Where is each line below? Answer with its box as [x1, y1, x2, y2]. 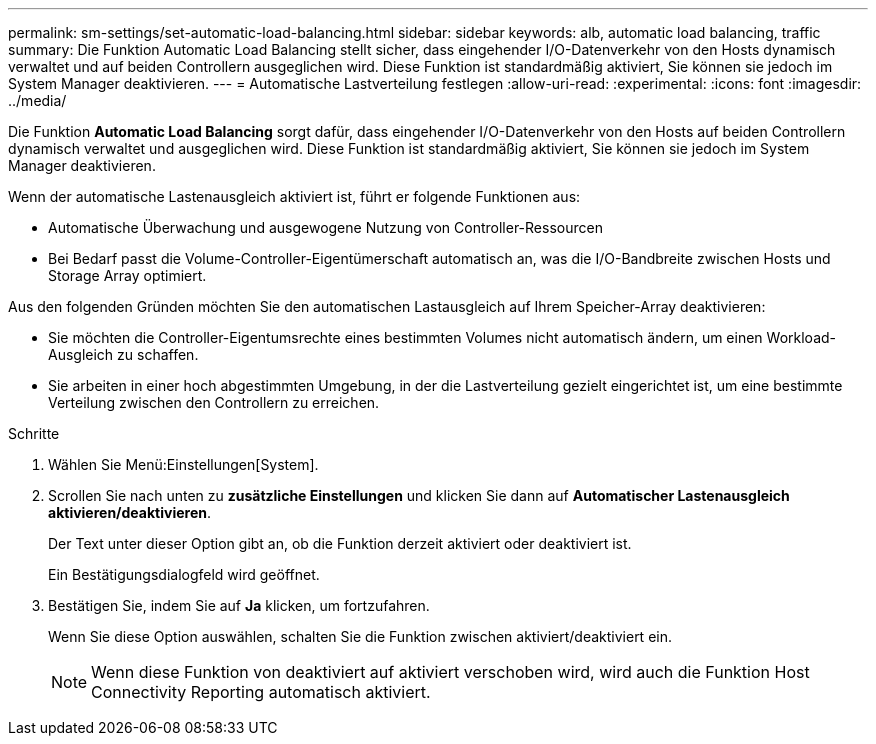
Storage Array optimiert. [48, 267, 207, 284]
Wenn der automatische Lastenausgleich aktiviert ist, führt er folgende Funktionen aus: [8, 188, 581, 205]
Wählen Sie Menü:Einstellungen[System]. [48, 456, 319, 473]
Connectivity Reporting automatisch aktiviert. [91, 682, 431, 702]
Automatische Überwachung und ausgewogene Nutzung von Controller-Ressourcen [48, 219, 603, 236]
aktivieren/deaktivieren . [48, 504, 212, 521]
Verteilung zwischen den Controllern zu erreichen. [48, 394, 380, 411]
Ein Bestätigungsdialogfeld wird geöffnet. [48, 566, 320, 583]
